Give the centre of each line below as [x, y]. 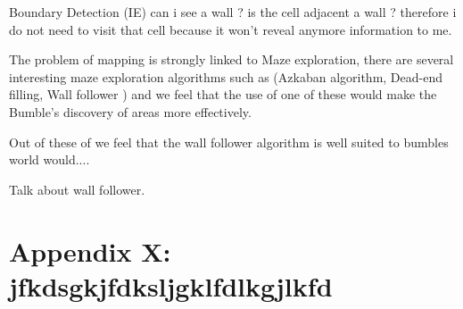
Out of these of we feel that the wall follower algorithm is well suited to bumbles [229, 142]
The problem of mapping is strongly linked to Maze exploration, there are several [231, 59]
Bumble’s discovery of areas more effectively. [130, 111]
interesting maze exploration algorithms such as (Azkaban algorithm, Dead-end [226, 76]
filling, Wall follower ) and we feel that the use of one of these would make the [223, 94]
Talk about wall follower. [77, 189]
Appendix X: [90, 251]
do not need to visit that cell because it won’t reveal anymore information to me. [231, 29]
